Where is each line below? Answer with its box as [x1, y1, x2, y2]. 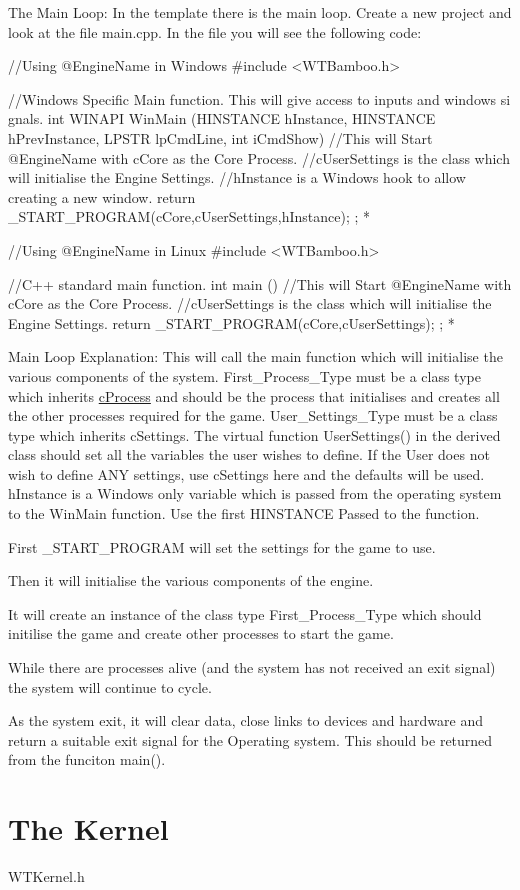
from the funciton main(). [8, 749, 166, 770]
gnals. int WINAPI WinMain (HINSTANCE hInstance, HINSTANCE [8, 108, 436, 129]
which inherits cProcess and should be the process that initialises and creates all [8, 385, 500, 406]
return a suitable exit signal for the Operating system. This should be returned [8, 729, 493, 750]
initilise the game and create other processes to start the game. [8, 623, 394, 644]
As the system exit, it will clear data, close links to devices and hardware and [8, 710, 483, 731]
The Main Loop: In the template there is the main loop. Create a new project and [8, 2, 512, 22]
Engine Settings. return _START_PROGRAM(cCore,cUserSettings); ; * [8, 312, 455, 333]
